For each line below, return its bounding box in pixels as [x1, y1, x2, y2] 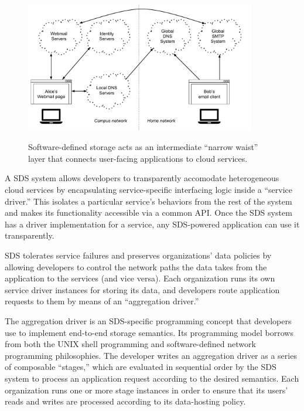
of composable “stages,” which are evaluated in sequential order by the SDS [5, 361, 276, 373]
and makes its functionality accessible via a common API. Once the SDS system [5, 206, 292, 219]
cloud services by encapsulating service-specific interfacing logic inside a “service [5, 184, 293, 196]
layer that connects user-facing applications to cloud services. [28, 152, 248, 164]
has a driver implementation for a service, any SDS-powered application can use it [5, 218, 300, 230]
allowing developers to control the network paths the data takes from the [5, 260, 267, 273]
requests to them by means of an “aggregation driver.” [5, 295, 199, 307]
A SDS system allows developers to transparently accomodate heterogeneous [5, 172, 279, 184]
